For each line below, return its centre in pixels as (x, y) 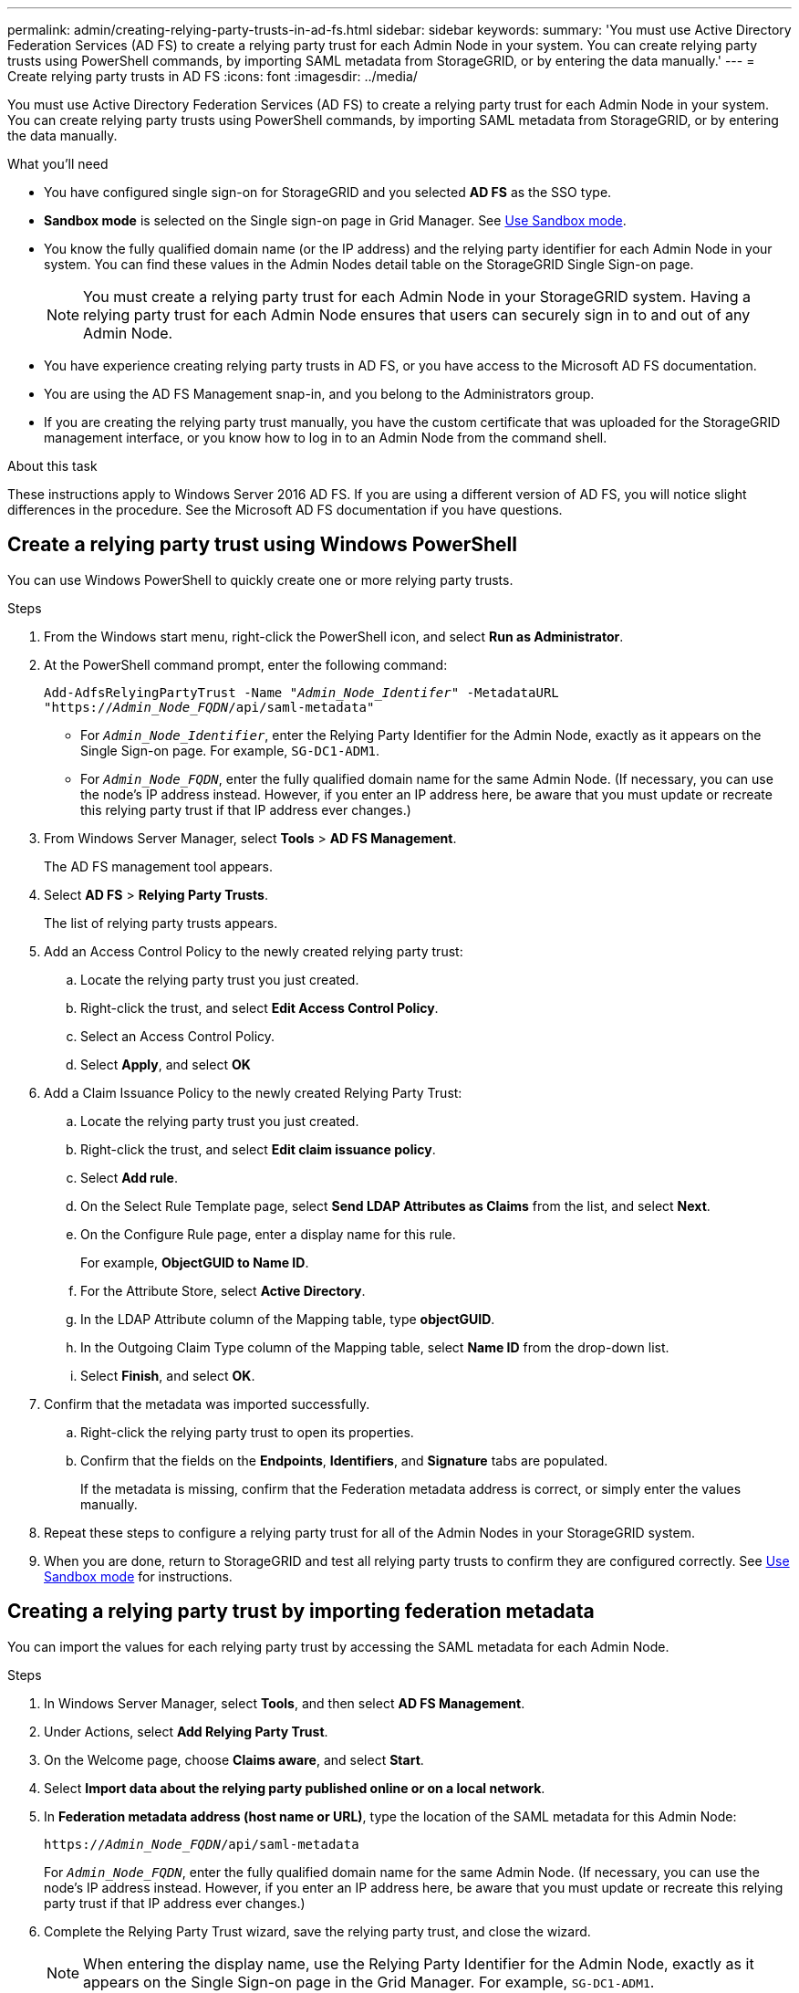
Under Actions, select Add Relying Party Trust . (186, 1731)
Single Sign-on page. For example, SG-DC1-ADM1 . (230, 750)
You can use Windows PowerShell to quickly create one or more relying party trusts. (260, 579)
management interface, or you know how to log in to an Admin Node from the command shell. (326, 438)
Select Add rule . (129, 1177)
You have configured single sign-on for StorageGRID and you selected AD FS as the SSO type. (328, 192)
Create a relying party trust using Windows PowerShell (263, 545)
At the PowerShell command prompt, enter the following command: (246, 664)
